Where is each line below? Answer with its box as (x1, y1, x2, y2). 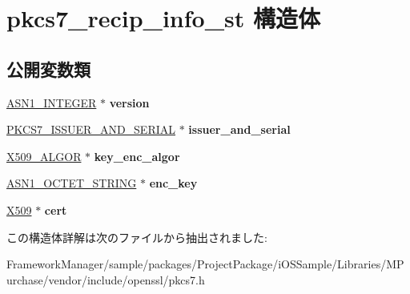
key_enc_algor (94, 147, 180, 164)
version (109, 94, 150, 111)
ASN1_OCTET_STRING (6, 175, 137, 191)
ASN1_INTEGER (6, 94, 97, 111)
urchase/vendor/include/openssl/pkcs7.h (6, 271, 205, 288)
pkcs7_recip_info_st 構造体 (6, 2, 320, 34)
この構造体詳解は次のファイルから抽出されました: (6, 228, 267, 245)
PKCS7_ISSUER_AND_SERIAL (6, 121, 176, 138)
